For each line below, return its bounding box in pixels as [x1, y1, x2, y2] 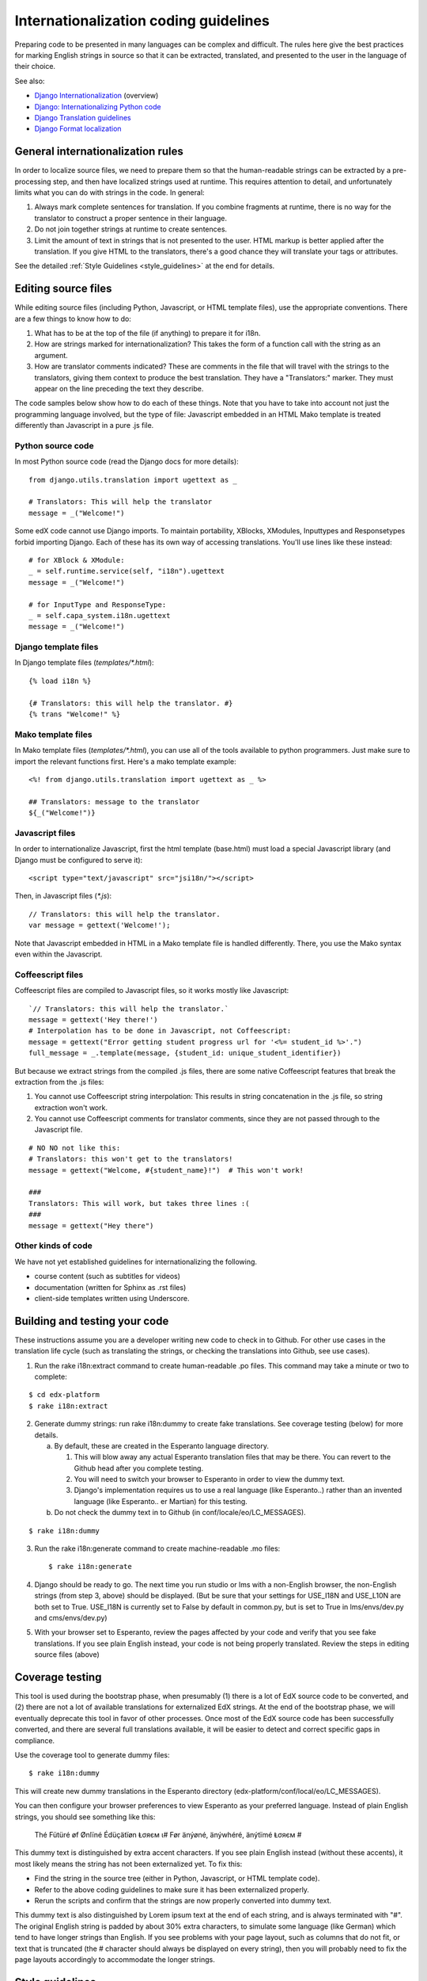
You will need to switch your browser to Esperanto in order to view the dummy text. [74, 1475, 346, 1484]
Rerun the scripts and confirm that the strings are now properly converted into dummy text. [34, 1895, 332, 1905]
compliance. [14, 1735, 55, 1745]
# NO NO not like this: [28, 1143, 121, 1152]
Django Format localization [34, 124, 122, 134]
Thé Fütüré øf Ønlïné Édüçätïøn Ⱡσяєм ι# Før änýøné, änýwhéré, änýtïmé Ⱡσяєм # [34, 1830, 302, 1839]
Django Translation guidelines [34, 113, 132, 122]
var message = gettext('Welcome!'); [28, 921, 171, 930]
